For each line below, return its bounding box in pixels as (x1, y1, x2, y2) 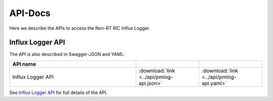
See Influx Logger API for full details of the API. (9, 89, 108, 95)
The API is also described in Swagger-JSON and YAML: (9, 51, 125, 57)
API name (12, 60, 36, 67)
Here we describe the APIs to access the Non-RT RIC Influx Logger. (9, 25, 150, 31)
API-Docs (9, 8, 51, 19)
